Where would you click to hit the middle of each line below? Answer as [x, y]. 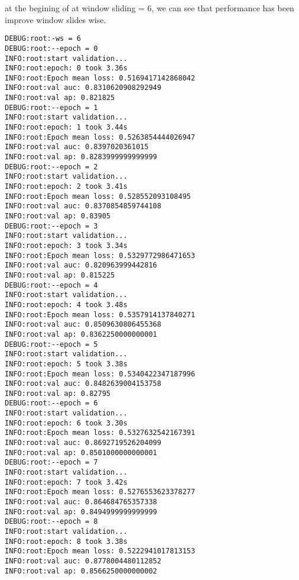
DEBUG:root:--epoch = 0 [51, 48]
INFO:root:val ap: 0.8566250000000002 [81, 571]
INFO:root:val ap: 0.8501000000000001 [81, 452]
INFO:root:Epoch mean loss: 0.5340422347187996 [100, 374]
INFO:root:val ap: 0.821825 [60, 98]
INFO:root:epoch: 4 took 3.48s [66, 304]
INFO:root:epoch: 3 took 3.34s [66, 245]
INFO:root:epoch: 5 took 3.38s [66, 364]
